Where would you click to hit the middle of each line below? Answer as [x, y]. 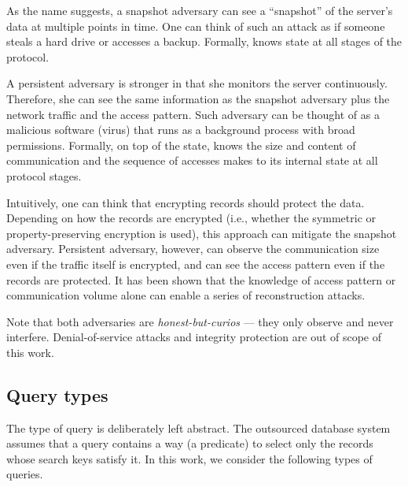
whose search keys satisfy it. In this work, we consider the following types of [189, 458]
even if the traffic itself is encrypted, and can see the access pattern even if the [196, 264]
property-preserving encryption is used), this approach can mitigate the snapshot [202, 233]
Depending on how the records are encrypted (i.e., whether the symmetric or [191, 218]
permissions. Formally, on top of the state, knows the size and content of [181, 145]
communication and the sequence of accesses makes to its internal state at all [192, 160]
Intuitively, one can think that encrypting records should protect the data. [186, 202]
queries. [25, 474]
